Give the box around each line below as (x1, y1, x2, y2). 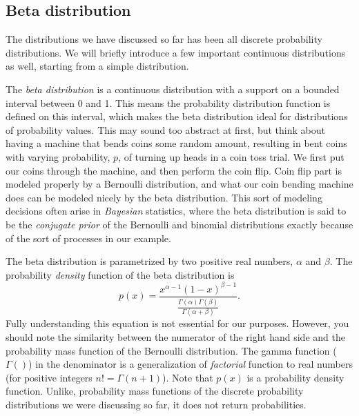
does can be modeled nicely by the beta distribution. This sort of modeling (6, 190, 322, 204)
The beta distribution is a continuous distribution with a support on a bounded (6, 81, 340, 96)
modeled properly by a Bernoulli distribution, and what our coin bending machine (6, 177, 353, 191)
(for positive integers (6, 370, 93, 384)
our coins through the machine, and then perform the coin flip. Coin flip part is (6, 163, 342, 177)
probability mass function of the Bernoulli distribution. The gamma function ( (6, 343, 337, 357)
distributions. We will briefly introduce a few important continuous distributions (6, 45, 346, 59)
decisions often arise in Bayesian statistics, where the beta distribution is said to (6, 204, 347, 218)
